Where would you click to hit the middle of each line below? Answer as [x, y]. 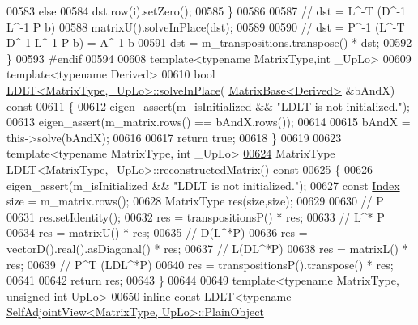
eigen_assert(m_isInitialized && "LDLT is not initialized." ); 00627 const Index [203, 185]
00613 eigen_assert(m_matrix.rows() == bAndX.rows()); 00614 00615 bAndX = [209, 122]
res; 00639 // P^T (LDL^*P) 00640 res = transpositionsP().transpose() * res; [200, 264]
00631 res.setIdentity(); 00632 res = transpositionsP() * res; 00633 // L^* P [196, 216]
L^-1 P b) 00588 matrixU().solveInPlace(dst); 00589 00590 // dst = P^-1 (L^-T [206, 26]
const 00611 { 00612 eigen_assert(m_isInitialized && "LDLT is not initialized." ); [208, 106]
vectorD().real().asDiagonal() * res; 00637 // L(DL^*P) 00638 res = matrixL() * [207, 248]
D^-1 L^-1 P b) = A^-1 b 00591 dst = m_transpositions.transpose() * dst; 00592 [209, 42]
